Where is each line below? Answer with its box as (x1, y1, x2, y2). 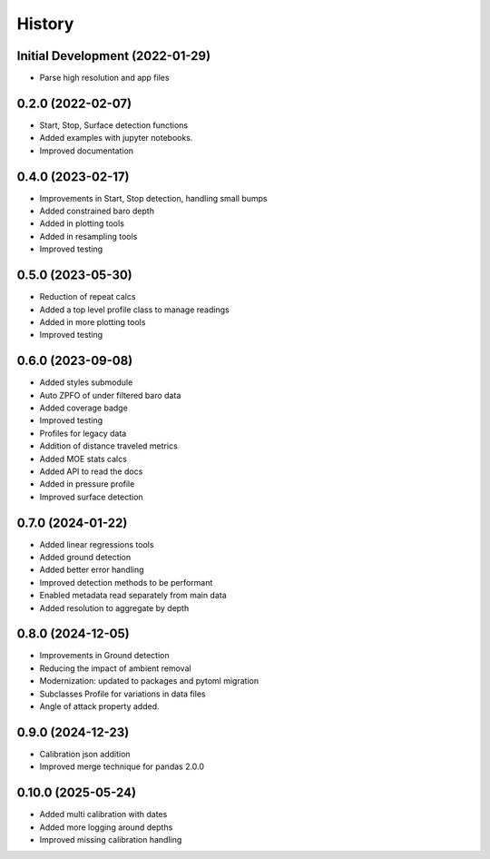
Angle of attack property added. (39, 701, 160, 712)
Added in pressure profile (39, 479, 135, 489)
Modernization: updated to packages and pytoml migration (39, 676, 259, 686)
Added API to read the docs (39, 466, 143, 477)
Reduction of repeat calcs (39, 291, 136, 302)
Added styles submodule (39, 377, 133, 388)
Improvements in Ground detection (39, 650, 170, 661)
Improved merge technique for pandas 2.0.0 (39, 761, 204, 772)
